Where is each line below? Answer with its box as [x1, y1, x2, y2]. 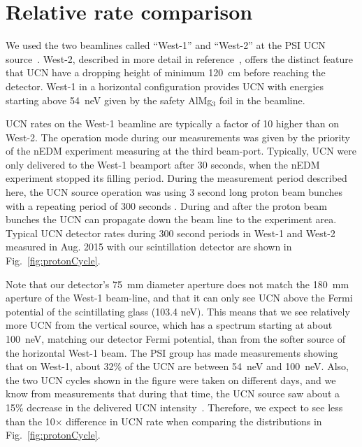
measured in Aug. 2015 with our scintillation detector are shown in [6, 239, 292, 254]
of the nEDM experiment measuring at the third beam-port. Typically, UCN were [6, 143, 356, 158]
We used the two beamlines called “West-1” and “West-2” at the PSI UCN [6, 38, 326, 52]
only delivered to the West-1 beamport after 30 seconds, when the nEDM [6, 157, 320, 171]
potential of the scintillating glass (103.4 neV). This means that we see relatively [6, 304, 350, 318]
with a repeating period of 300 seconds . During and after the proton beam [6, 198, 327, 213]
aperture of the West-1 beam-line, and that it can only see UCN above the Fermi [6, 290, 353, 305]
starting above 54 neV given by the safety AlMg [6, 92, 212, 107]
